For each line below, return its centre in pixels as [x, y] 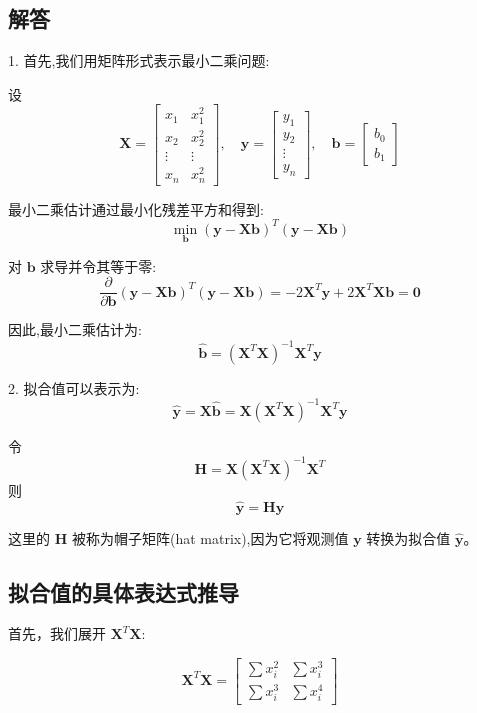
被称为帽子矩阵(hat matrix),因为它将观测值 [210, 537]
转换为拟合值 [408, 537]
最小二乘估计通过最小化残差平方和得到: [136, 208]
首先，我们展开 [57, 633]
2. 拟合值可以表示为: [74, 387]
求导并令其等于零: [98, 265]
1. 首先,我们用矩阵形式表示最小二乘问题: [139, 60]
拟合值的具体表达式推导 [123, 591]
